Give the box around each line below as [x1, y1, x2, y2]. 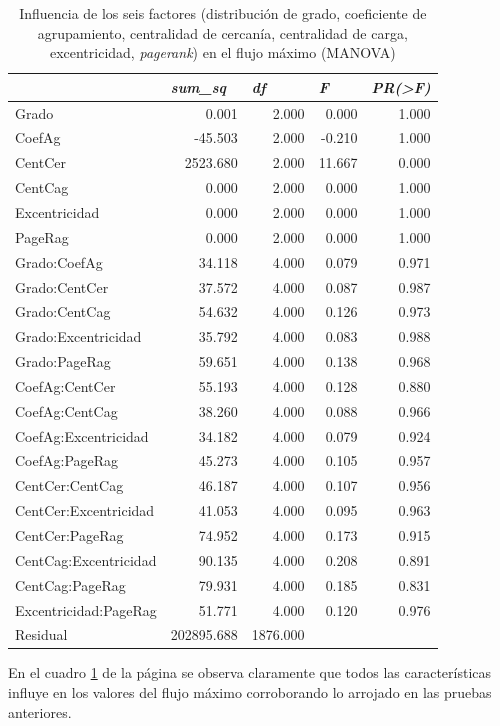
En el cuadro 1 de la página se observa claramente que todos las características [8, 662, 492, 683]
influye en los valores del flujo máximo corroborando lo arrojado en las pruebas [8, 682, 492, 703]
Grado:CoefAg [15, 251, 103, 272]
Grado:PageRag [15, 351, 111, 372]
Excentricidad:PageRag [15, 599, 157, 620]
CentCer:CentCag [15, 475, 124, 496]
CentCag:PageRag [15, 574, 126, 595]
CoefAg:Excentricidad [15, 425, 149, 446]
